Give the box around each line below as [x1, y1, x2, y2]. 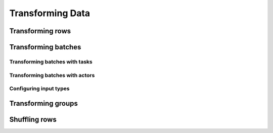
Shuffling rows [9, 115, 57, 123]
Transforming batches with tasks [9, 58, 93, 65]
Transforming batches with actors [9, 72, 95, 79]
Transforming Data [9, 8, 90, 19]
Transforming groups [9, 99, 78, 108]
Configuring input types [9, 85, 70, 92]
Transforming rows [9, 27, 71, 35]
